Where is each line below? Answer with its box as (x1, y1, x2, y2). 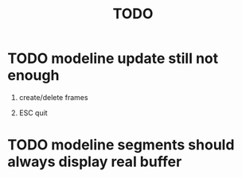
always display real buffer (7, 153, 182, 171)
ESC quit (18, 108, 49, 118)
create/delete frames (18, 92, 88, 102)
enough (7, 67, 60, 84)
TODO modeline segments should (7, 136, 235, 154)
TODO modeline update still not (7, 49, 219, 68)
